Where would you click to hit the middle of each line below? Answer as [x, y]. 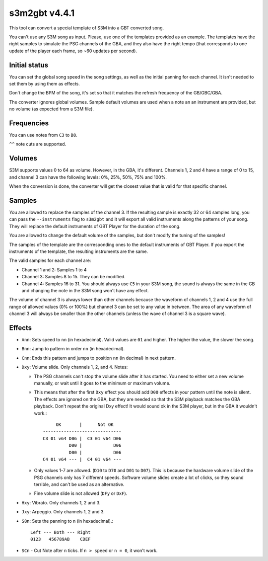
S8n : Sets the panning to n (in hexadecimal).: [67, 521]
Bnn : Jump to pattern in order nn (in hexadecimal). [73, 349]
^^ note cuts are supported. [38, 144]
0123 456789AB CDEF [61, 539]
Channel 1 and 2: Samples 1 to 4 [54, 270]
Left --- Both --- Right [61, 532]
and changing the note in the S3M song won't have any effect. [85, 290]
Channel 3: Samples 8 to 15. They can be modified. [74, 277]
